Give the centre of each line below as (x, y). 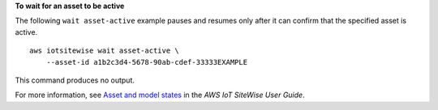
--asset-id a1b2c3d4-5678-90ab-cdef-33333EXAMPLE (146, 62)
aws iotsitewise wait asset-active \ (105, 51)
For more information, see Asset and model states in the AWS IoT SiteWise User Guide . (160, 95)
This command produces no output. (75, 80)
